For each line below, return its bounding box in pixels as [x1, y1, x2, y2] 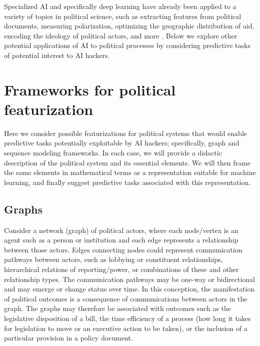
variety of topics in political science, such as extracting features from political [4, 10, 241, 21]
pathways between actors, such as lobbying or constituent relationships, [4, 254, 223, 264]
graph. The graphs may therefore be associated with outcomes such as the [4, 303, 231, 313]
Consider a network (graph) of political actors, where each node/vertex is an [4, 224, 238, 235]
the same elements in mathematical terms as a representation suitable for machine [4, 167, 256, 177]
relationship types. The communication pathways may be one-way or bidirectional [4, 273, 255, 284]
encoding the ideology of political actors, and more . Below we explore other [4, 30, 237, 40]
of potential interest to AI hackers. [4, 49, 110, 60]
